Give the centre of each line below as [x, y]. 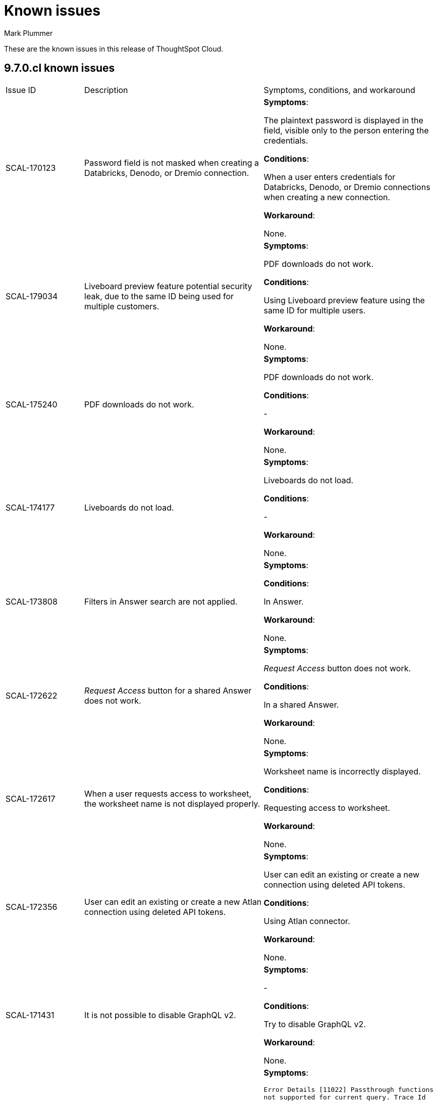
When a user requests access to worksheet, [168, 793]
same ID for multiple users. [315, 310]
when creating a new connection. [327, 197]
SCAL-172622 [32, 695]
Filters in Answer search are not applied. [161, 601]
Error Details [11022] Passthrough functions [349, 1089]
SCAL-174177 [30, 507]
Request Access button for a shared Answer [168, 690]
